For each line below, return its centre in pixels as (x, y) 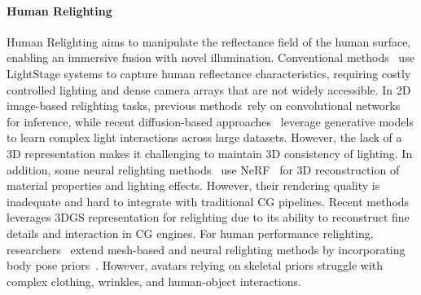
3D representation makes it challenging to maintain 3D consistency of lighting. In (210, 153)
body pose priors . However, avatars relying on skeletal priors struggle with (195, 265)
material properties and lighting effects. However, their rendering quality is (193, 185)
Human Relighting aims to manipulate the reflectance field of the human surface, (209, 41)
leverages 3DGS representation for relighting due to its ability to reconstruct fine (208, 217)
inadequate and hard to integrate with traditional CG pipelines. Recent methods (208, 201)
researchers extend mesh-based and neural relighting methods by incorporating (206, 249)
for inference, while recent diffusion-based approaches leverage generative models (210, 121)
